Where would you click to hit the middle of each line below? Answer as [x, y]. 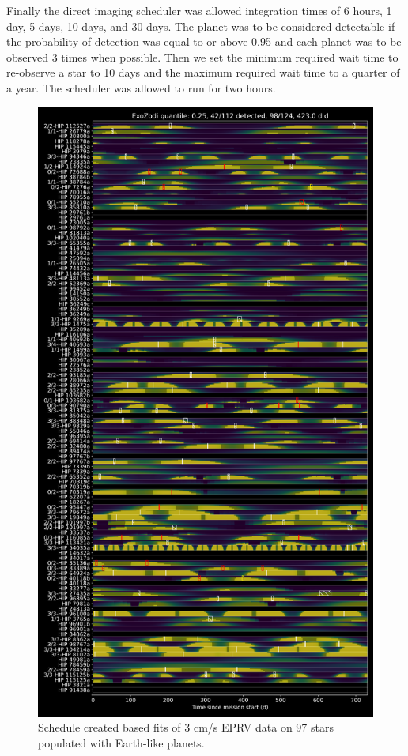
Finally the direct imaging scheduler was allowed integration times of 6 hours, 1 [199, 10]
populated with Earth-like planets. [121, 742]
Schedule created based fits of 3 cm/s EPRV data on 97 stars [186, 727]
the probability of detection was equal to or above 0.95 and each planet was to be [204, 41]
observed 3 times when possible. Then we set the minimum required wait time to [202, 56]
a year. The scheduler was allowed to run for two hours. [141, 87]
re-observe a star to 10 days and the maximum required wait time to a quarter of [203, 72]
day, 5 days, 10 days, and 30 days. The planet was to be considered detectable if [201, 26]
